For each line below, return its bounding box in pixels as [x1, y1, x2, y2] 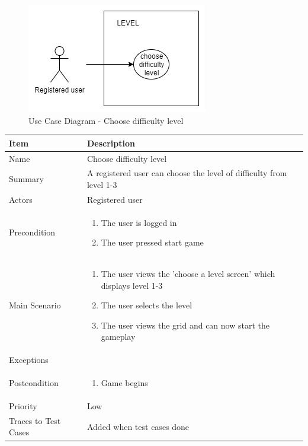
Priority [9, 400, 37, 412]
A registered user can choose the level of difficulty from [86, 167, 287, 179]
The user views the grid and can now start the [101, 318, 269, 331]
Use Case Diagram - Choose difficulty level [28, 114, 184, 126]
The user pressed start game [101, 236, 204, 249]
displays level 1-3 [101, 279, 163, 291]
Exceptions [9, 353, 49, 366]
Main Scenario [9, 299, 61, 311]
